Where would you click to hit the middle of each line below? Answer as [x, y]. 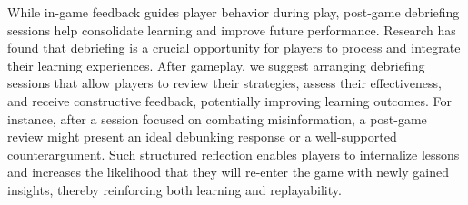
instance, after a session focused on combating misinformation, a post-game [217, 118]
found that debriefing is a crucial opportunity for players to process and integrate [234, 48]
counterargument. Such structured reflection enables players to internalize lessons [234, 154]
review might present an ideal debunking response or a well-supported [202, 137]
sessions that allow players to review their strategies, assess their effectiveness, [224, 83]
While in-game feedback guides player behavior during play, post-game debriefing [234, 12]
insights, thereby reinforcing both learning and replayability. [174, 189]
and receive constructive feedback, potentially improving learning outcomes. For [230, 100]
